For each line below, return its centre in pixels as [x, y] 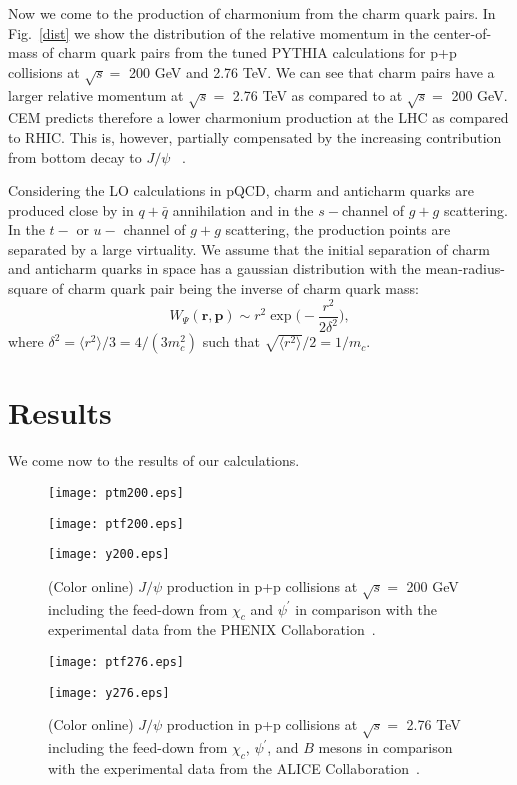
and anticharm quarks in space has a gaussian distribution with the [214, 268]
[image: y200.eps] [109, 554]
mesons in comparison [385, 747]
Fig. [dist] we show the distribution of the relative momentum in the [218, 32]
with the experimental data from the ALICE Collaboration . [234, 767]
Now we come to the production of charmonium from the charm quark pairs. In [252, 13]
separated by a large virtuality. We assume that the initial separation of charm [249, 248]
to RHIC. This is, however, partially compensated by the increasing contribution [255, 136]
